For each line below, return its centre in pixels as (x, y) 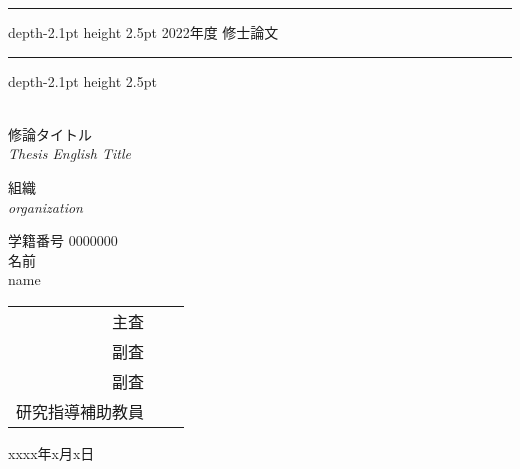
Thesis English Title (69, 153)
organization (45, 206)
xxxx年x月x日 (51, 452)
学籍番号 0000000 (63, 240)
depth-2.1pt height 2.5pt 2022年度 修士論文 (143, 32)
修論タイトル (50, 133)
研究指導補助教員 (80, 411)
